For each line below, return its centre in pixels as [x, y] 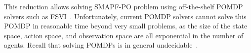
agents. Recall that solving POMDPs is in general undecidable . [101, 45]
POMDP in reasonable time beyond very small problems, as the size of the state [126, 26]
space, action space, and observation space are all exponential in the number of [124, 35]
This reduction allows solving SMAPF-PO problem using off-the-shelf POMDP [124, 6]
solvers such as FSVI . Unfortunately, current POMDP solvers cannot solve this [125, 16]
